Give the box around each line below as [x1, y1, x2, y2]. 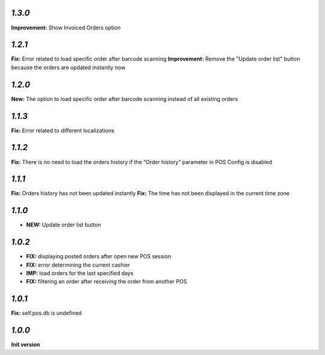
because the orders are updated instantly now [11, 64, 126, 71]
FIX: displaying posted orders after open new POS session [26, 253, 172, 260]
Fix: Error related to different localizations [11, 127, 114, 134]
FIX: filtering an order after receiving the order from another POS [26, 278, 187, 285]
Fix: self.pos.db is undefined [11, 309, 82, 317]
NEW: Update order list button [26, 221, 102, 228]
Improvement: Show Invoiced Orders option [11, 24, 121, 31]
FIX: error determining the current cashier [26, 261, 131, 269]
